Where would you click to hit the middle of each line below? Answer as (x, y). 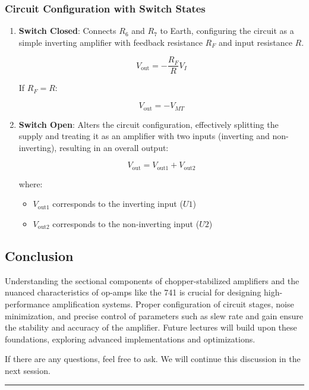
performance (27, 303)
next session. (28, 370)
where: (31, 183)
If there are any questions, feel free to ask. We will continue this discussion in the (153, 359)
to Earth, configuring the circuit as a (227, 31)
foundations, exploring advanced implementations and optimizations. (130, 339)
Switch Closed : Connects (67, 31)
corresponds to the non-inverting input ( (126, 223)
